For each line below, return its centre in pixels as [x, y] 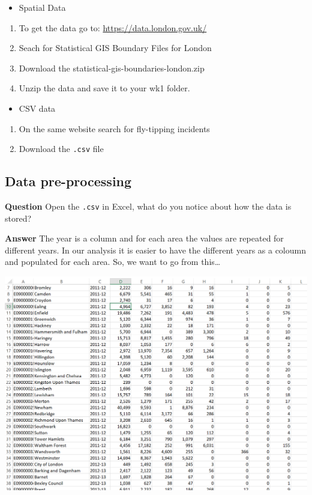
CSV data [37, 108]
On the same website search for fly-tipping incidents [114, 128]
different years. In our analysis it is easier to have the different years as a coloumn [155, 250]
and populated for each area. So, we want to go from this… [113, 262]
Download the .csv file [61, 149]
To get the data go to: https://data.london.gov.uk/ [113, 27]
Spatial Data [42, 7]
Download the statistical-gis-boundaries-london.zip [112, 68]
